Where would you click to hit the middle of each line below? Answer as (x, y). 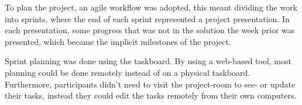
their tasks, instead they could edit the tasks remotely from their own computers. (151, 95)
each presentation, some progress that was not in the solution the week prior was (150, 30)
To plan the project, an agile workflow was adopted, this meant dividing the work (151, 7)
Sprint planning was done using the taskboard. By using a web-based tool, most (148, 61)
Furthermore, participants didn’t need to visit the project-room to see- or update (150, 84)
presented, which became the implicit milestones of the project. (118, 41)
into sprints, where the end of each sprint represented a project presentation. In (147, 18)
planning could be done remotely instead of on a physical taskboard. (128, 72)
